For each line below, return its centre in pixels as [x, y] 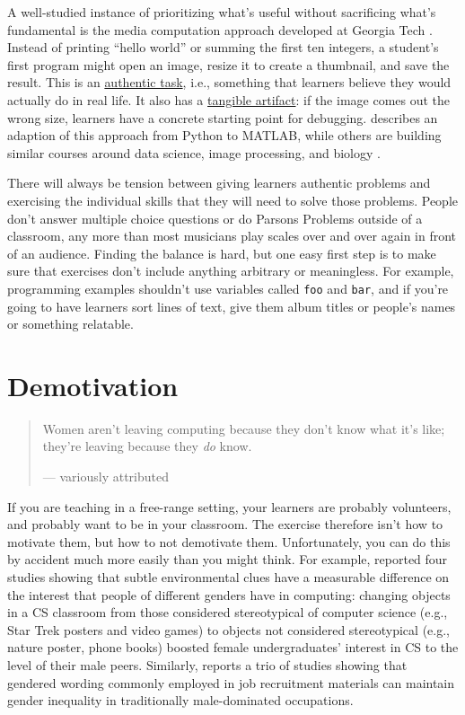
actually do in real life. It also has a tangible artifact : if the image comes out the [229, 99]
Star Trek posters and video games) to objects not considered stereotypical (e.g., [228, 629]
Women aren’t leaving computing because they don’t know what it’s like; [244, 428]
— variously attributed [105, 477]
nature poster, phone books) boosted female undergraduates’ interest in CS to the [233, 647]
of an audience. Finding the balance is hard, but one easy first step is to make [222, 253]
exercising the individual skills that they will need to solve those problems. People [233, 200]
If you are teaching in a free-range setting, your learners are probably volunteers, [229, 506]
